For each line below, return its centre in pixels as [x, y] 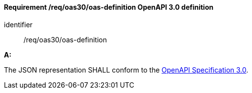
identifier [18, 24]
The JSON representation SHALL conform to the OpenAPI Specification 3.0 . [126, 70]
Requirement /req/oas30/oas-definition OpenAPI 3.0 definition [109, 7]
